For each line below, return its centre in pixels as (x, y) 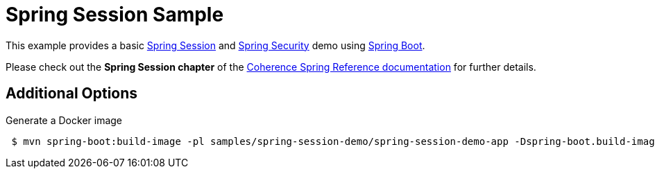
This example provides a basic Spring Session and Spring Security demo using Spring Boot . (215, 45)
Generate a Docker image (64, 120)
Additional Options (72, 94)
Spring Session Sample (115, 15)
